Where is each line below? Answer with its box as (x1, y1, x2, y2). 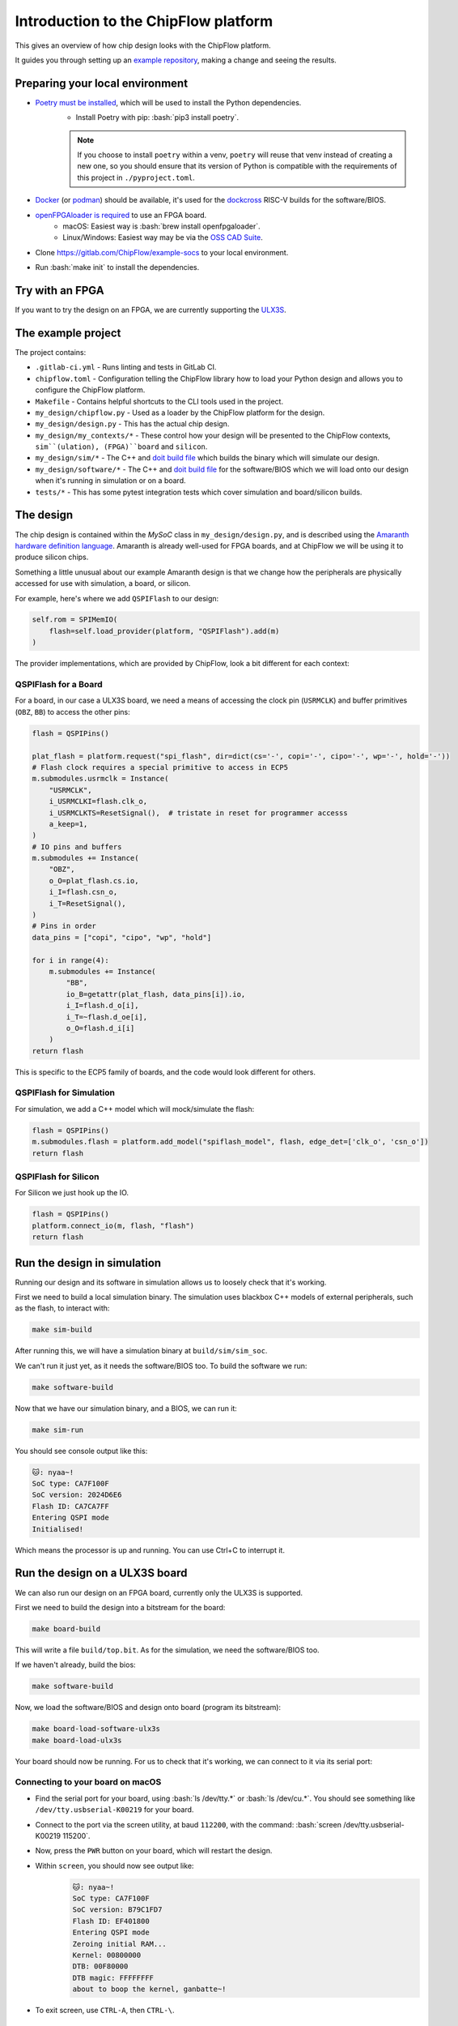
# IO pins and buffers (32, 842, 122, 851)
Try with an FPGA (15, 284, 104, 297)
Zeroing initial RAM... (72, 1939, 168, 1948)
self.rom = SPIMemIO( (32, 615, 118, 624)
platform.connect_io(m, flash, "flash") (32, 1220, 194, 1230)
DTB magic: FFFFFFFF (72, 1973, 154, 1982)
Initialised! (32, 1524, 84, 1533)
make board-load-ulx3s (32, 1735, 122, 1745)
